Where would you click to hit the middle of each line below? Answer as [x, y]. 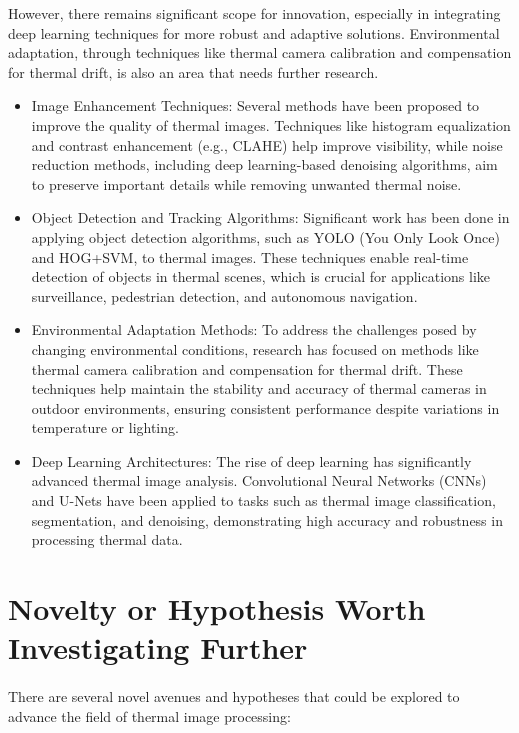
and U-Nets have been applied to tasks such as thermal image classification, [263, 500]
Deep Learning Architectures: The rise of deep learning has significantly [251, 460]
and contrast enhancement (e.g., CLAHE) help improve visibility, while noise [267, 144]
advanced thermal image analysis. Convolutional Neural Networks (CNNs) [259, 480]
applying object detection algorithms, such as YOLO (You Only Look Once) [265, 236]
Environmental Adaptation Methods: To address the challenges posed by [254, 329]
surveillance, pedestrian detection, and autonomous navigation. [224, 295]
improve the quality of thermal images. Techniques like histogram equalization [271, 124]
